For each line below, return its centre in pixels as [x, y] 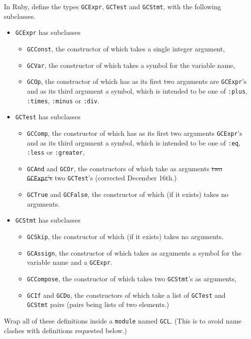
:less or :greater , [56, 152]
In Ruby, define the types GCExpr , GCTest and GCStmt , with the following [113, 6]
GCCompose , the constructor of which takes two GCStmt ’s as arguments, [132, 278]
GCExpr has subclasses [48, 32]
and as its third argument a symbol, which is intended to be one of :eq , [134, 142]
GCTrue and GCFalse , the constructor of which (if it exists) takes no [128, 194]
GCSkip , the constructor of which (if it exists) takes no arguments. [125, 236]
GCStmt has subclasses [48, 220]
